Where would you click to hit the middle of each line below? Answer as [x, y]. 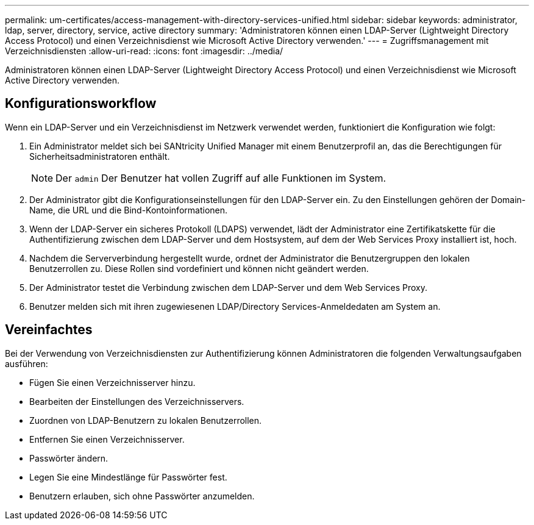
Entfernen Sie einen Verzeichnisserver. [107, 439]
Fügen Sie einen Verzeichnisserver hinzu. [112, 382]
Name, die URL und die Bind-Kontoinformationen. [129, 210]
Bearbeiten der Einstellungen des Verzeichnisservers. [137, 401]
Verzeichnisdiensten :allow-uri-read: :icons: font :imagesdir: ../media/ [144, 51]
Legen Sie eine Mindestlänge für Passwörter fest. [128, 477]
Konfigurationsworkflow [81, 104]
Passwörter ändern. [69, 458]
